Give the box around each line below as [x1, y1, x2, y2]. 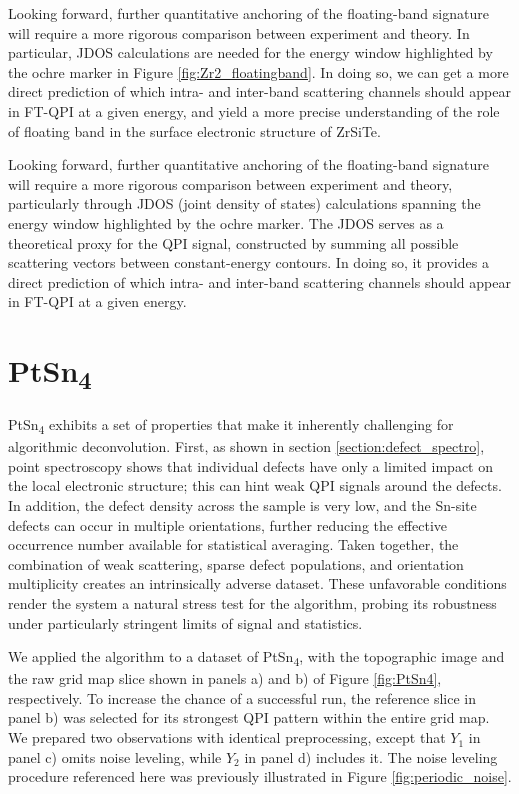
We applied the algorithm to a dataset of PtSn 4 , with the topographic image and [8, 646, 505, 669]
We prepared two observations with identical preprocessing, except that [8, 727, 446, 748]
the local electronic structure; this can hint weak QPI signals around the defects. [8, 475, 502, 496]
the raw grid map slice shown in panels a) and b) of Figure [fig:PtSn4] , [8, 668, 442, 689]
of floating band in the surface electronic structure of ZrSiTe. [8, 120, 381, 141]
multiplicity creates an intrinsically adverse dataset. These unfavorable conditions [8, 573, 507, 594]
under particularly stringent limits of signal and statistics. [8, 612, 363, 633]
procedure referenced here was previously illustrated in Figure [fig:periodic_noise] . [8, 766, 512, 787]
